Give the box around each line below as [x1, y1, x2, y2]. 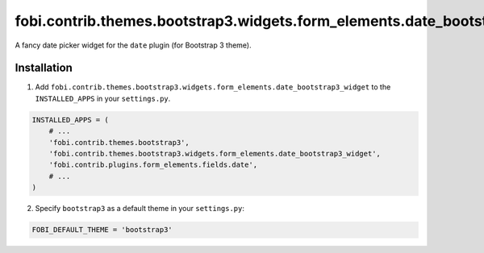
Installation [15, 61, 73, 75]
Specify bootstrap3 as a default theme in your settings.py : [35, 204, 245, 214]
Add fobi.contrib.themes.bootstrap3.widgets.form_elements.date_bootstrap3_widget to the [35, 82, 391, 92]
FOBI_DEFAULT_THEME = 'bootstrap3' [31, 226, 173, 234]
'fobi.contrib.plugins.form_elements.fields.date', [48, 160, 258, 169]
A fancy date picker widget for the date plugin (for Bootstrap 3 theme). [15, 40, 252, 50]
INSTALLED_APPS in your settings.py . [35, 93, 171, 103]
